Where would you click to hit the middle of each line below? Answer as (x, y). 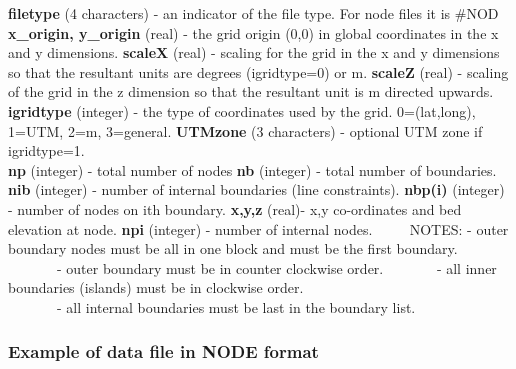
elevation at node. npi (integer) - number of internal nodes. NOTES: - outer (258, 228)
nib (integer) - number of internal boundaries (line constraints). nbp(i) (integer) (256, 189)
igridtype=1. (46, 150)
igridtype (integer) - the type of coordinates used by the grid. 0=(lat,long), (242, 110)
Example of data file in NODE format (163, 351)
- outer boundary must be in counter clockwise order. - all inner (276, 267)
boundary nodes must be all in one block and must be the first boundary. (233, 248)
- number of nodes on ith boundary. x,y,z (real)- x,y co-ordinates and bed (235, 208)
